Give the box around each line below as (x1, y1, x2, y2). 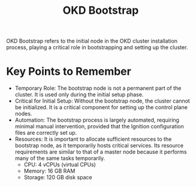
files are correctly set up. (14, 129, 77, 137)
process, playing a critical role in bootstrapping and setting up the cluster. (6, 44, 188, 51)
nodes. (14, 110, 32, 117)
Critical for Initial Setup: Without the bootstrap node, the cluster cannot (14, 97, 190, 105)
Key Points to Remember (6, 65, 132, 79)
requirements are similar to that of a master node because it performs (14, 148, 187, 156)
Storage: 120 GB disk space (23, 174, 92, 181)
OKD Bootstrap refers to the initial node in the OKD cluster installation (6, 37, 178, 45)
